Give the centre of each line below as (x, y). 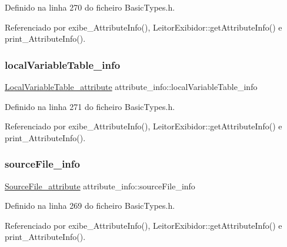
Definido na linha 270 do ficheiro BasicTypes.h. (90, 7)
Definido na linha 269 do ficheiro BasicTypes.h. (90, 206)
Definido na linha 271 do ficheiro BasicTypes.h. (90, 106)
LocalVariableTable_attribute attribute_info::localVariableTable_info (131, 86)
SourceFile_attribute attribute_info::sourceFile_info (100, 186)
